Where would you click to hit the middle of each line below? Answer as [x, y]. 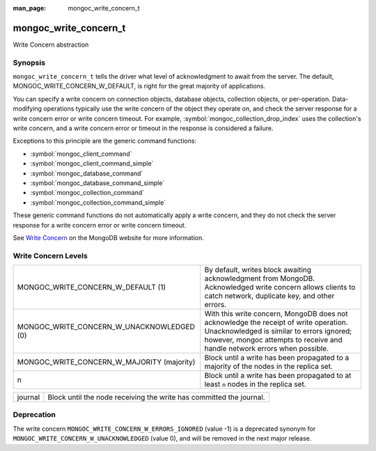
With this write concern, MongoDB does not [276, 314]
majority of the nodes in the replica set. [269, 367]
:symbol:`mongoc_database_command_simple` [97, 183]
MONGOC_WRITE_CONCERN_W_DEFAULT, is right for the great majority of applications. [139, 86]
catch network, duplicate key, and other [269, 296]
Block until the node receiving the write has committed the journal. [156, 397]
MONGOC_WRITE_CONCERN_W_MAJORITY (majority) [106, 362]
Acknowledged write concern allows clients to [280, 287]
